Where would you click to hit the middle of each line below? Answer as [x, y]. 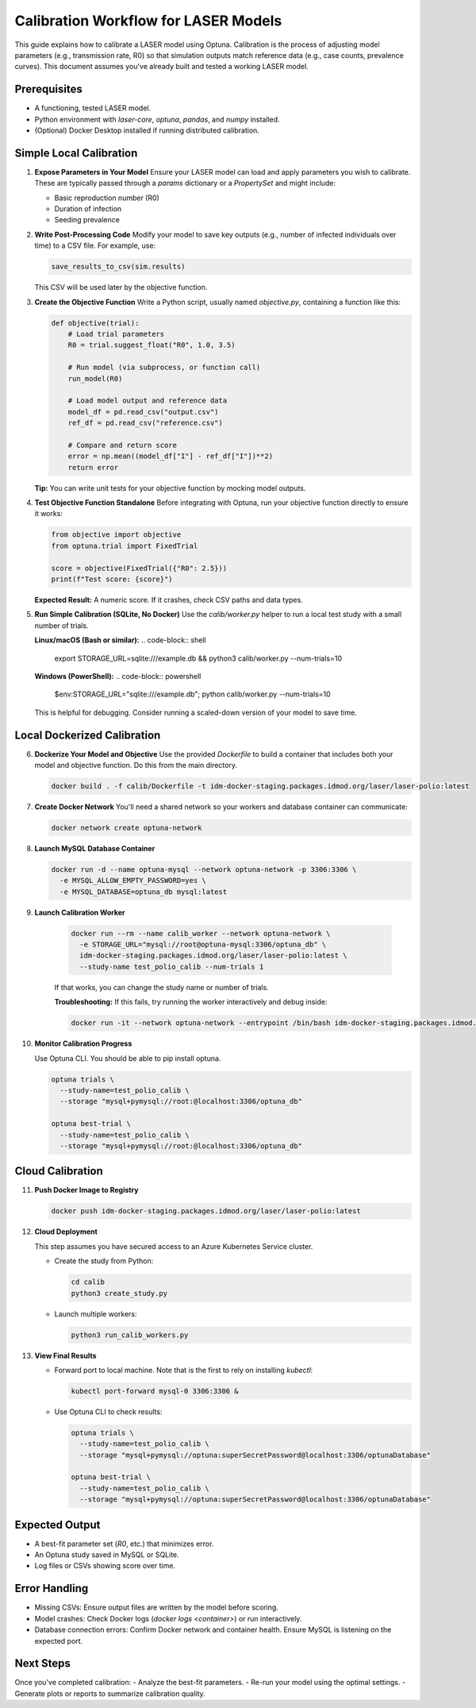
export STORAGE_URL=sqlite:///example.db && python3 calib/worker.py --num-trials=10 [198, 658]
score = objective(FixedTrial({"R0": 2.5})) [139, 568]
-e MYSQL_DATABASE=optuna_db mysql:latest [144, 892]
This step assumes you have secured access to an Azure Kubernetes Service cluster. [174, 1246]
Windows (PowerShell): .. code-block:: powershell [118, 676]
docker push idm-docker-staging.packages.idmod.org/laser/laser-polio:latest [206, 1211]
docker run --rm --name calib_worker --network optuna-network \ [201, 933]
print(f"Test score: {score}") [112, 579]
